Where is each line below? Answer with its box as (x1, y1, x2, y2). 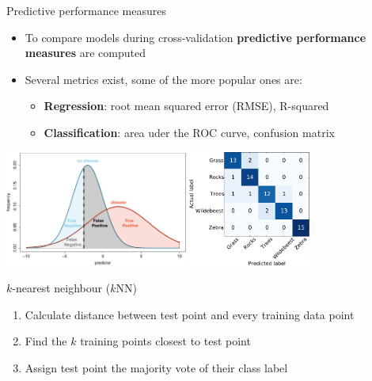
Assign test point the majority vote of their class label (25, 359, 288, 375)
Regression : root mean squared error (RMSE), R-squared (44, 97, 329, 114)
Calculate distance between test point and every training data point (25, 306, 355, 322)
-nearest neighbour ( (12, 279, 111, 295)
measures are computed (25, 44, 146, 61)
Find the (25, 333, 67, 349)
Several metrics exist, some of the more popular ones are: (25, 70, 302, 87)
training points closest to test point (80, 333, 251, 349)
